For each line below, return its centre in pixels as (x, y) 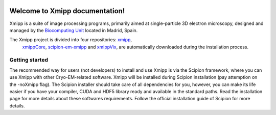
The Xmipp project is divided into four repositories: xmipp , (71, 40)
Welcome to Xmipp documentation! (67, 11)
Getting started (29, 60)
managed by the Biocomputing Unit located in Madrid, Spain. (74, 30)
